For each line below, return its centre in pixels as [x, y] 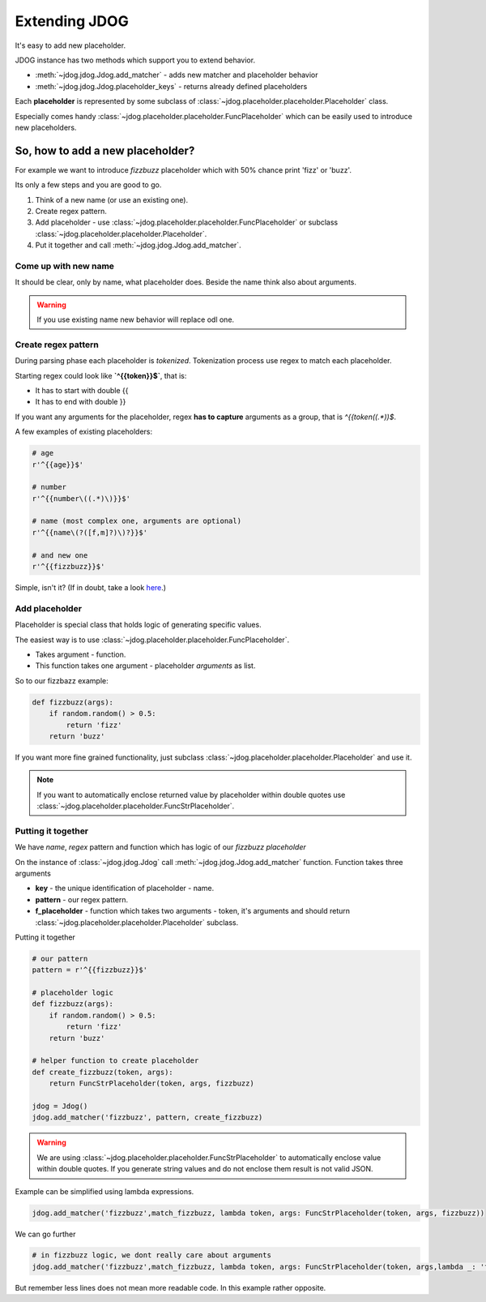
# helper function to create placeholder [115, 1061]
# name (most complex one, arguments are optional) [137, 521]
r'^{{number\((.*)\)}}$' [81, 498]
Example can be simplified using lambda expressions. [104, 1191]
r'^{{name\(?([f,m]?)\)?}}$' [90, 532]
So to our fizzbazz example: [62, 680]
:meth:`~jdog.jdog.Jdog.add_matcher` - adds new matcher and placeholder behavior [177, 75]
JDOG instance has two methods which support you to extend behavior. [135, 60]
